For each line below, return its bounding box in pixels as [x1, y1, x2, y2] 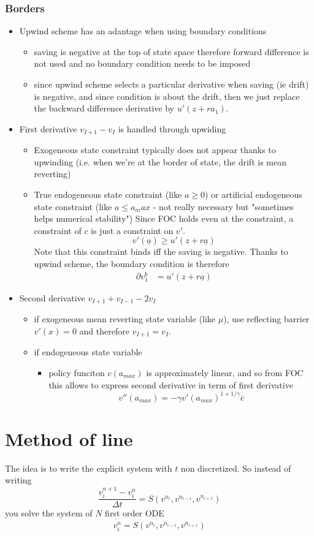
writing [5, 474, 32, 486]
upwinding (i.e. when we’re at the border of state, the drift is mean [34, 155, 286, 168]
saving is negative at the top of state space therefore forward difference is [34, 45, 309, 58]
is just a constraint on [91, 224, 174, 236]
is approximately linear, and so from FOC [146, 366, 304, 379]
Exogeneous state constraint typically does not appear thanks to [34, 143, 276, 156]
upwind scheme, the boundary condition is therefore [34, 257, 229, 270]
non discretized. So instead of [180, 461, 291, 474]
